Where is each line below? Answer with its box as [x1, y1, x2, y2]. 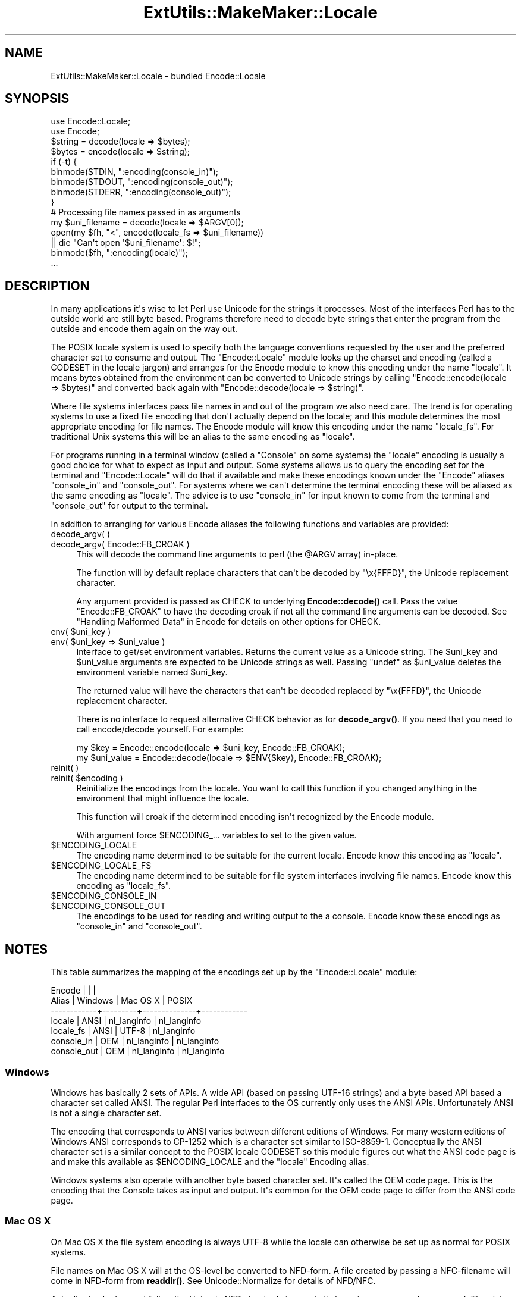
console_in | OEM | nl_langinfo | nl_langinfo [51, 1036, 219, 1047]
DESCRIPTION [5, 278, 90, 293]
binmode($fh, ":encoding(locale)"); [51, 248, 188, 258]
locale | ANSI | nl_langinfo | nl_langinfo [51, 1016, 202, 1026]
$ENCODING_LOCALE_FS [51, 860, 152, 871]
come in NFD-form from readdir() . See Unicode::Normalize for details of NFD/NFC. [51, 1275, 376, 1286]
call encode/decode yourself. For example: [76, 724, 244, 735]
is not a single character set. [51, 1107, 162, 1118]
